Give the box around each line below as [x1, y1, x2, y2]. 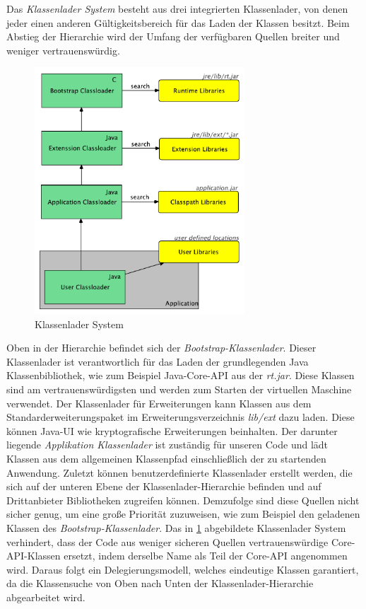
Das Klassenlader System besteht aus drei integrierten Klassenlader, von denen [6, 1, 348, 16]
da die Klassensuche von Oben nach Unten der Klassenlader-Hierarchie [6, 576, 314, 591]
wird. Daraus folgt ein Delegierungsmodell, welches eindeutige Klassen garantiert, [6, 562, 359, 576]
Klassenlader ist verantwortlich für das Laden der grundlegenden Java [6, 354, 309, 369]
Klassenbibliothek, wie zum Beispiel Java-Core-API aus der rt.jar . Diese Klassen [6, 368, 355, 383]
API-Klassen [6, 548, 61, 563]
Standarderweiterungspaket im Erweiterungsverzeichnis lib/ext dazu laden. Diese [6, 410, 355, 424]
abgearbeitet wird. [6, 589, 85, 604]
